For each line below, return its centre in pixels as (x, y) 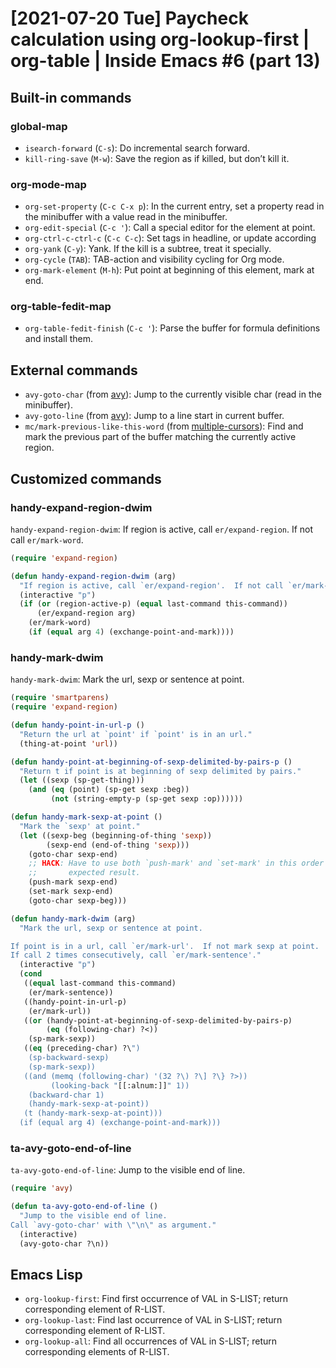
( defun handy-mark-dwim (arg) (73, 918)
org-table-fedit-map (61, 307)
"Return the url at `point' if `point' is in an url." (136, 734)
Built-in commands (71, 97)
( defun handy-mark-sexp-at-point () (86, 817)
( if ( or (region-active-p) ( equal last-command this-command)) (153, 604)
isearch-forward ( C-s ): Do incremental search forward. (137, 148)
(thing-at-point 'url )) (68, 743)
